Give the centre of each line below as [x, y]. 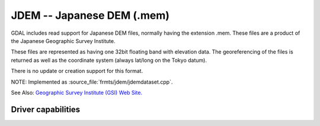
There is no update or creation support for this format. [77, 71]
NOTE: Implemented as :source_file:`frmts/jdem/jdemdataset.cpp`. [92, 82]
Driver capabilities [46, 109]
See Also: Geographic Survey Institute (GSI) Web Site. [76, 92]
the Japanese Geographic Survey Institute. [63, 41]
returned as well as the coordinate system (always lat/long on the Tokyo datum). [109, 60]
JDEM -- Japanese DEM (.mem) [90, 15]
